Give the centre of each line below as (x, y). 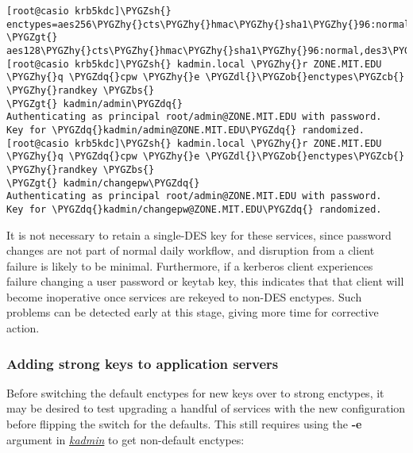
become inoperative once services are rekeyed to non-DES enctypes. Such (184, 296)
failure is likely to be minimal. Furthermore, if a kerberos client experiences (190, 265)
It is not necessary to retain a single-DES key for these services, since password (199, 234)
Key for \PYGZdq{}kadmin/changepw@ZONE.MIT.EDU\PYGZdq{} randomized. (194, 209)
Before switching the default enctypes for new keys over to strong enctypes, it (195, 392)
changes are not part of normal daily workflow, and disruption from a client (191, 250)
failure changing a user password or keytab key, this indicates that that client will (205, 281)
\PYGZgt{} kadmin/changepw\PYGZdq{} (103, 183)
